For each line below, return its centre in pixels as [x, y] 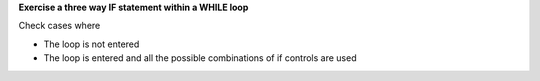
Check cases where [59, 26]
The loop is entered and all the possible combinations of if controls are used [200, 58]
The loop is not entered [91, 44]
